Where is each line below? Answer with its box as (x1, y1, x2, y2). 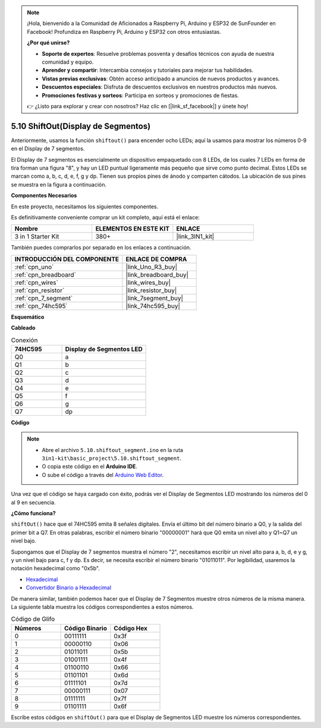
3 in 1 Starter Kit (14, 233, 59, 241)
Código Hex (114, 624, 148, 632)
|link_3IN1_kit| (176, 233, 215, 241)
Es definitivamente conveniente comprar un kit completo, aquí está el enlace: (11, 214, 200, 221)
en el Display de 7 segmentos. (11, 145, 85, 152)
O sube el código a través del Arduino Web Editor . (42, 471, 164, 478)
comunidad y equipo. (42, 58, 94, 65)
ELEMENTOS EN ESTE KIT (95, 225, 169, 233)
